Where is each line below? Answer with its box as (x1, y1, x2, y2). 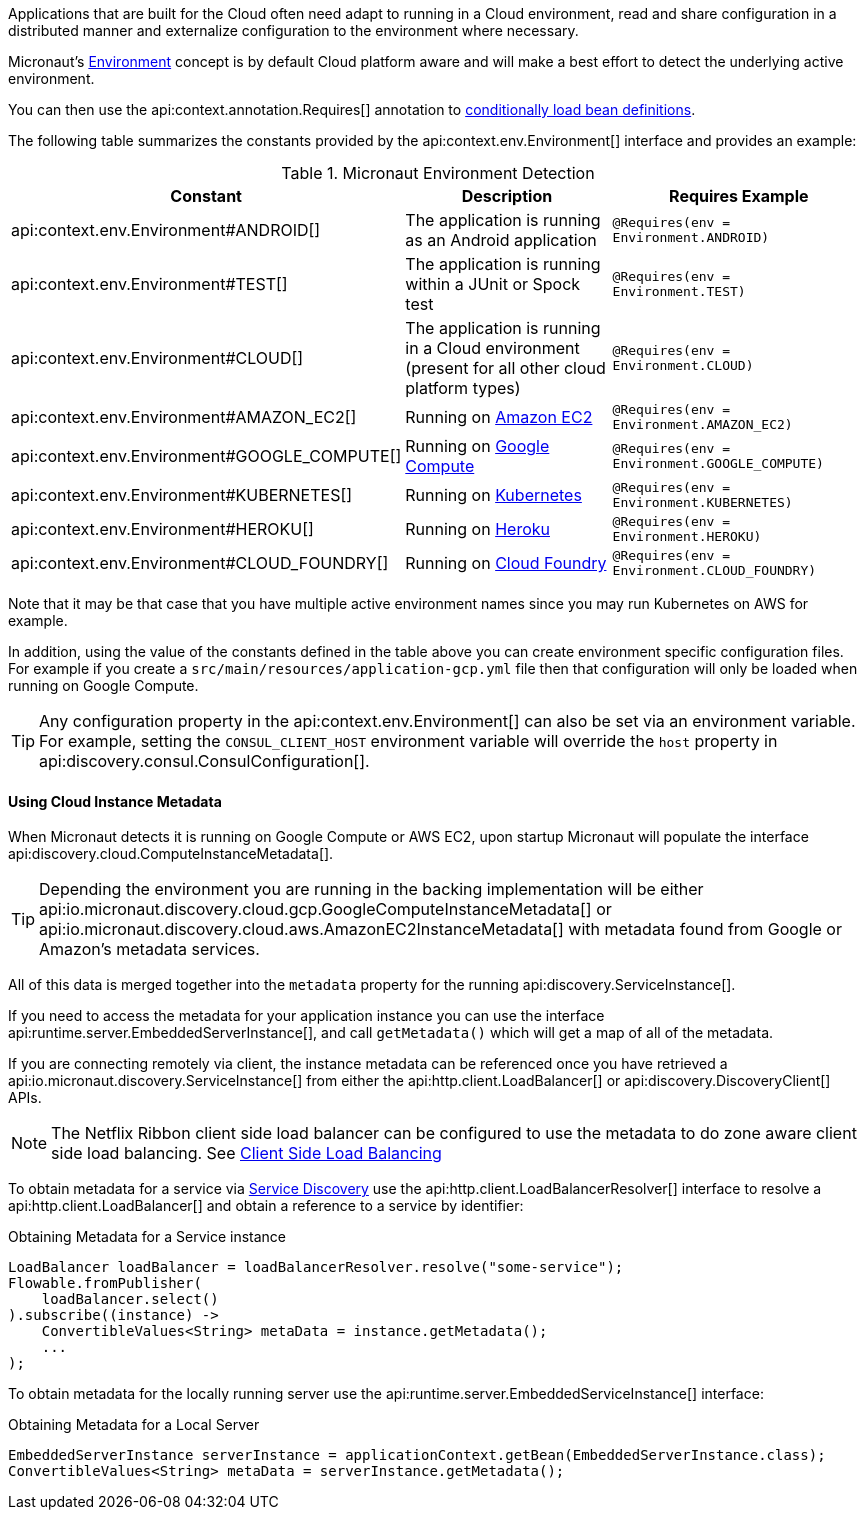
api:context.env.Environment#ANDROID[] (11, 220, 321, 240)
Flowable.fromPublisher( (8, 1275, 202, 1292)
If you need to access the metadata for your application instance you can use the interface (8, 1007, 605, 1025)
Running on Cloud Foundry (405, 553, 607, 573)
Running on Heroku (405, 519, 550, 539)
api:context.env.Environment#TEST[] (11, 274, 288, 294)
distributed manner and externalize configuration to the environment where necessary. (8, 22, 579, 39)
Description (461, 186, 553, 206)
